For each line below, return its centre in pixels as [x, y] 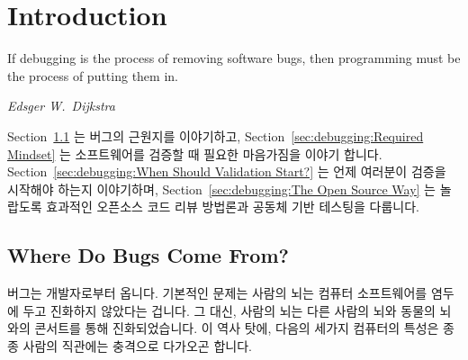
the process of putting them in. [93, 75]
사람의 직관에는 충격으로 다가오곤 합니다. [137, 345]
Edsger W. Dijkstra [61, 106]
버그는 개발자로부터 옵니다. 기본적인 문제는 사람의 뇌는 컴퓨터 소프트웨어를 [217, 293]
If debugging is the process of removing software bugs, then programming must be [234, 58]
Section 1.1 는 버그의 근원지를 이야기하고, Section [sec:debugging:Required [216, 135]
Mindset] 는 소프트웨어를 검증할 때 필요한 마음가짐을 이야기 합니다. [195, 153]
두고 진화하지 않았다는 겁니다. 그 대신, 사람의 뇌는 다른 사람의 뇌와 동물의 [229, 310]
